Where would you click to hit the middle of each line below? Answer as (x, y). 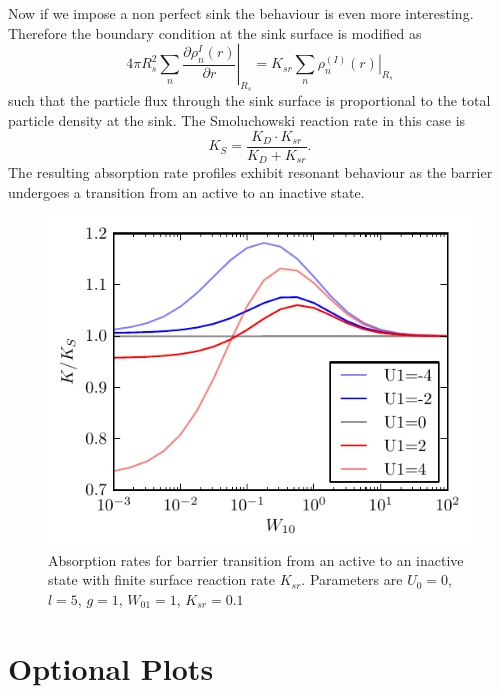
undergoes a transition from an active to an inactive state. (186, 191)
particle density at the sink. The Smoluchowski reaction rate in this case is (237, 119)
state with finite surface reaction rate (161, 579)
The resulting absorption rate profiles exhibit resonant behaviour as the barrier (250, 172)
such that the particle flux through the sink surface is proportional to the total (249, 100)
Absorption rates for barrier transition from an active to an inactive (256, 559)
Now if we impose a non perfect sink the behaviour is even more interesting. (241, 13)
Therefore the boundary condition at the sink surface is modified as (215, 32)
